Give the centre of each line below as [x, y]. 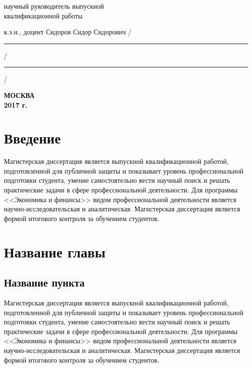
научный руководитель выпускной [54, 6]
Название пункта [44, 282]
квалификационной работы [43, 15]
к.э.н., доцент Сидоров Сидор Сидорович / [68, 32]
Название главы [55, 251]
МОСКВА [19, 95]
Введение [32, 138]
